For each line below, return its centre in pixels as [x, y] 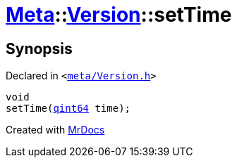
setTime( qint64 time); [68, 109]
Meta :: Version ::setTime [119, 15]
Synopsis [39, 48]
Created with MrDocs [55, 130]
